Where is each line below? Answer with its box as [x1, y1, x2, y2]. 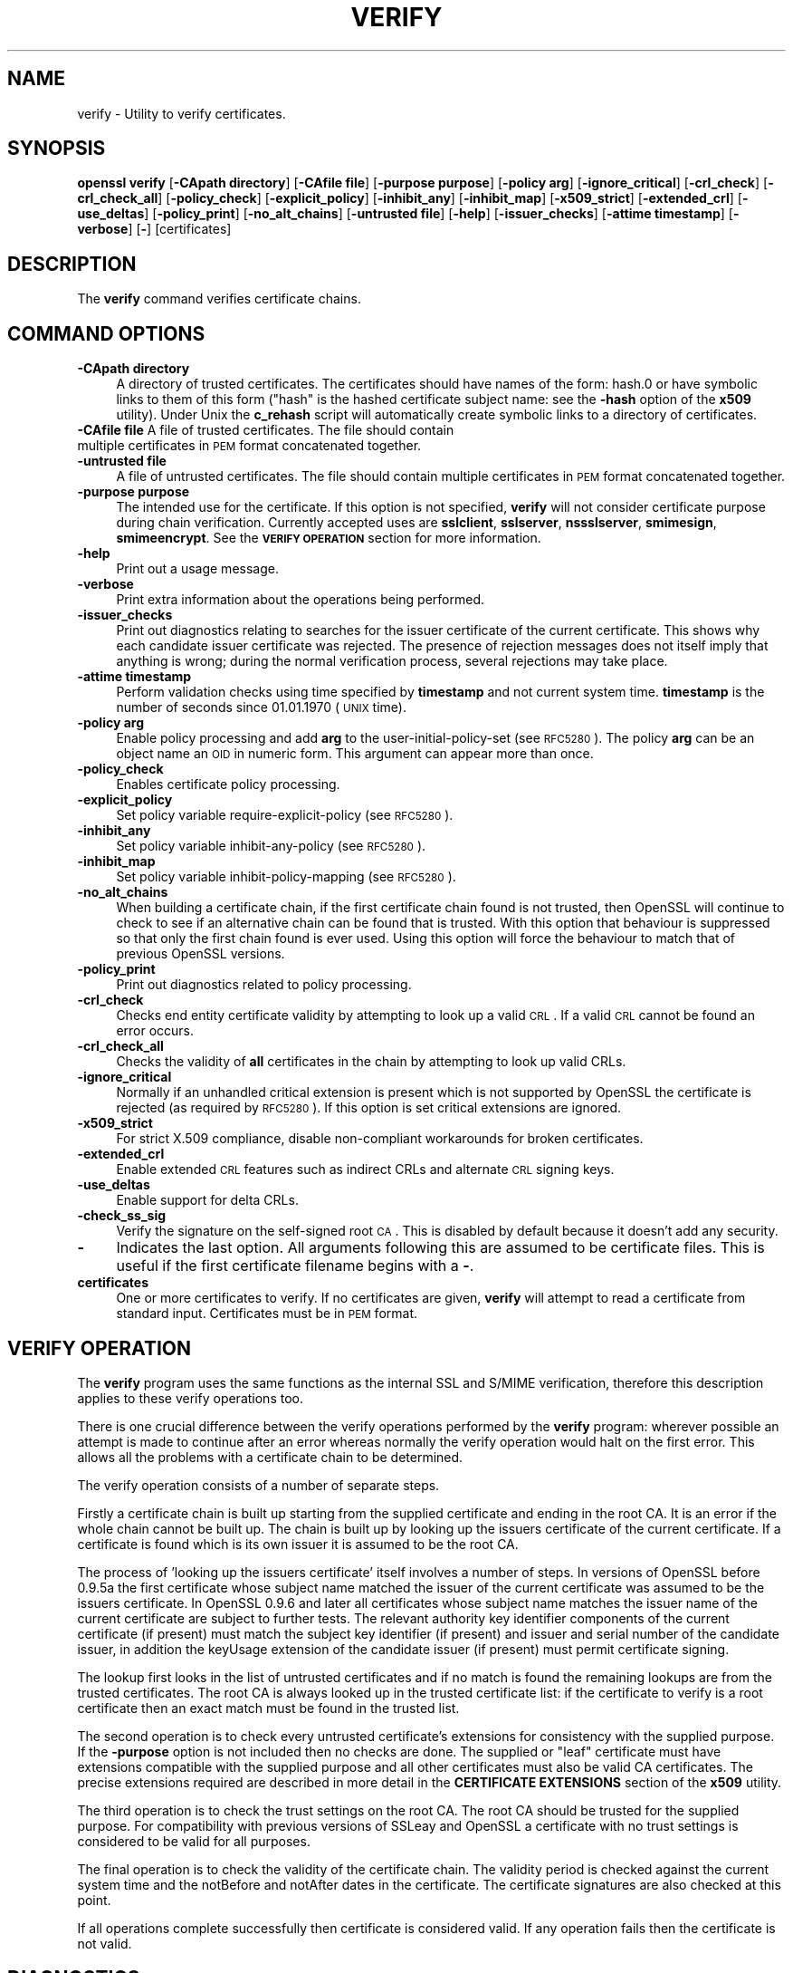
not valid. [77, 1935, 132, 1951]
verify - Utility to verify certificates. [77, 105, 286, 121]
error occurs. [116, 1023, 195, 1039]
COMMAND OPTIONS [7, 322, 205, 345]
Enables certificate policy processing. [116, 776, 340, 793]
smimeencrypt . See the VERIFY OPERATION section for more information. [116, 530, 541, 546]
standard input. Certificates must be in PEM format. [116, 1305, 418, 1322]
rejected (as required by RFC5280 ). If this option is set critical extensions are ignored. [116, 1100, 622, 1116]
